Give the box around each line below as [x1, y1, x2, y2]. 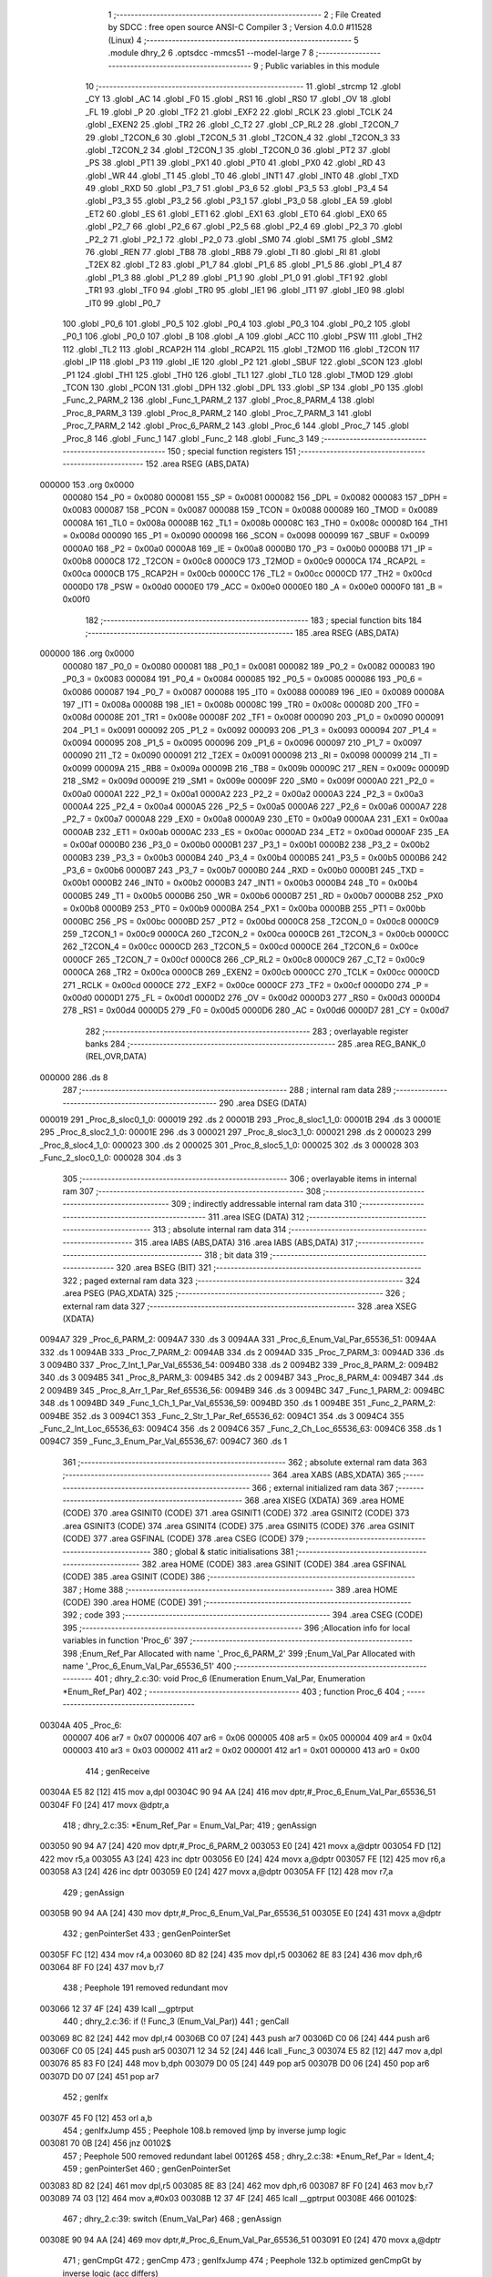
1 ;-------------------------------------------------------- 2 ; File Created [108, 9, 382, 20]
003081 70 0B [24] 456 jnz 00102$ [39, 2138, 172, 2149]
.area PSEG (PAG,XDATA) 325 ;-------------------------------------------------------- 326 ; [62, 1288, 405, 1299]
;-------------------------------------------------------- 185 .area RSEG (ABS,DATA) [85, 627, 400, 638]
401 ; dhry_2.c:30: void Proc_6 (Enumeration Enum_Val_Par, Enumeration [94, 1673, 366, 1684]
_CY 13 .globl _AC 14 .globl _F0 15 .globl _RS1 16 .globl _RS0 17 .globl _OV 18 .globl [85, 94, 391, 105]
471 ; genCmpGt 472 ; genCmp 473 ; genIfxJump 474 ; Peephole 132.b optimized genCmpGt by [62, 2255, 423, 2266]
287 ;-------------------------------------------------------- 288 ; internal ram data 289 [62, 1085, 392, 1096]
